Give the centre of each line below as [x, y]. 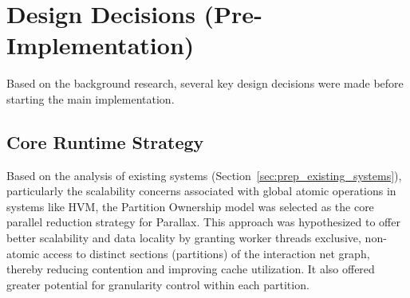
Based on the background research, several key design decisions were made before [205, 83]
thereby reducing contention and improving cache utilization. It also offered [191, 269]
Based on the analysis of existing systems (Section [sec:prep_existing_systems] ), [204, 175]
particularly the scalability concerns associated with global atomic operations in [201, 191]
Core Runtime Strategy [105, 141]
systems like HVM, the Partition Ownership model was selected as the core [190, 206]
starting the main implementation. [91, 98]
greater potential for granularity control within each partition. [158, 284]
